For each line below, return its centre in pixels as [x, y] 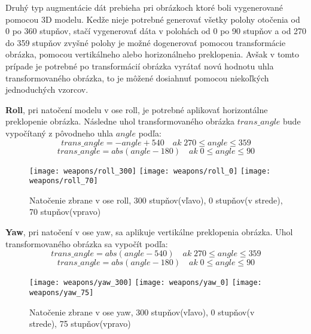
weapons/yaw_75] [62, 292]
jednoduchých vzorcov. [47, 89]
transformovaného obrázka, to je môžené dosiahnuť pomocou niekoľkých [137, 78]
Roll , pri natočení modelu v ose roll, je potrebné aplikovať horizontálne [137, 109]
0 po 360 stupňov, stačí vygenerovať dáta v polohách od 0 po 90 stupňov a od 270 [156, 31]
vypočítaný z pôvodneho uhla [60, 133]
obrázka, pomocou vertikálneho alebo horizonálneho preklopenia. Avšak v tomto [153, 54]
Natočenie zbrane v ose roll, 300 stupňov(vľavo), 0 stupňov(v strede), [156, 200]
